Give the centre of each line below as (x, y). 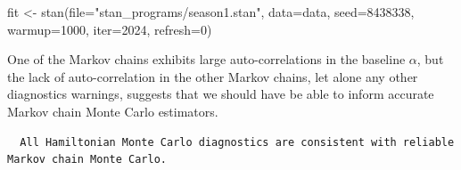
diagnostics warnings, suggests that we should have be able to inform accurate (221, 94)
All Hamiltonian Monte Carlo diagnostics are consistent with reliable (237, 142)
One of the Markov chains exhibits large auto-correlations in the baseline (206, 59)
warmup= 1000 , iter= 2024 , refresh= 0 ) (110, 29)
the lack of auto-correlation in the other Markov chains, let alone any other (213, 76)
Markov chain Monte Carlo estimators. (113, 111)
